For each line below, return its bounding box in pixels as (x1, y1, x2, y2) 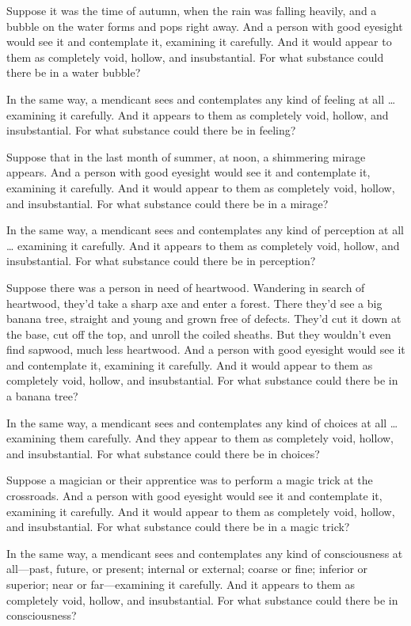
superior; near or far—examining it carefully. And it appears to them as (6, 576, 355, 592)
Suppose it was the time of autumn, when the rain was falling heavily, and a (6, 2, 377, 18)
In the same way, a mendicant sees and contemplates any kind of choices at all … (6, 414, 398, 431)
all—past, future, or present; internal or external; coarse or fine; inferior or (6, 560, 368, 577)
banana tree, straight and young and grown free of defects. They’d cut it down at (6, 310, 401, 327)
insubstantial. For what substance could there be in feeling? (6, 122, 296, 138)
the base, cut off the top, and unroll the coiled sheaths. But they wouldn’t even (6, 325, 391, 342)
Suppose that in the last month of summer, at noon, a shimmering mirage (6, 148, 366, 165)
